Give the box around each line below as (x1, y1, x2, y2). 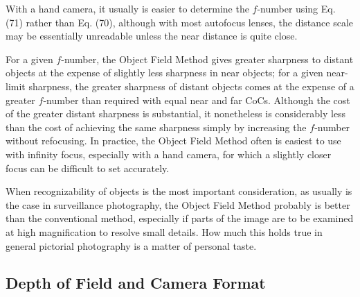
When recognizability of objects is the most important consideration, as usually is (6, 184, 352, 198)
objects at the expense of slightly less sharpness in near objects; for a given (6, 65, 323, 80)
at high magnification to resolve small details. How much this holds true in (6, 224, 323, 239)
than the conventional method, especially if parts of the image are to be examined (6, 211, 354, 226)
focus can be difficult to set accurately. (6, 160, 170, 175)
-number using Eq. (257, 1, 336, 15)
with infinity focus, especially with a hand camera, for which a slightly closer (6, 146, 332, 161)
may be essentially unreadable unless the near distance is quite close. (6, 28, 298, 43)
